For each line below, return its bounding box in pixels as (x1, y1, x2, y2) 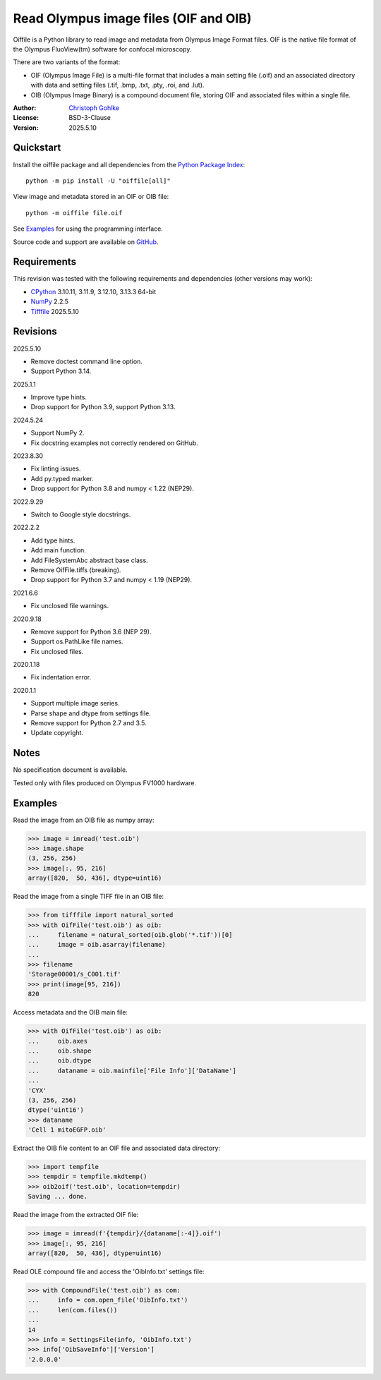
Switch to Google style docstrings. (30, 510, 131, 519)
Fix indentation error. (30, 673, 92, 682)
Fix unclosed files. (30, 647, 84, 655)
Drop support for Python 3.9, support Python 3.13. (30, 403, 176, 411)
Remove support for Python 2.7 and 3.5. (30, 719, 147, 727)
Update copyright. (30, 729, 84, 737)
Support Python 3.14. (30, 367, 92, 375)
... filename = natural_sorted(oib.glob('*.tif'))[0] (28, 931, 233, 938)
